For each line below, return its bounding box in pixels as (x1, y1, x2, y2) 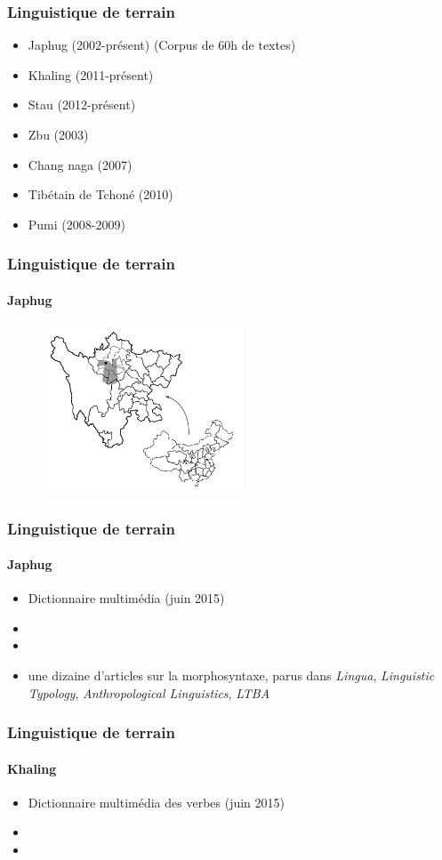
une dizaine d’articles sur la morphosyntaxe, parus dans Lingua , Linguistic (28, 666, 435, 684)
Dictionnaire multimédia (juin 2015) (28, 589, 225, 607)
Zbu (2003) (28, 125, 89, 143)
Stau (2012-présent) (28, 95, 136, 114)
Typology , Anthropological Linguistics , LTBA (28, 683, 270, 702)
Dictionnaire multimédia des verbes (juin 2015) (28, 792, 285, 811)
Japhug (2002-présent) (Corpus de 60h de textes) (28, 36, 296, 54)
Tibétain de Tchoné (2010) (28, 185, 173, 204)
